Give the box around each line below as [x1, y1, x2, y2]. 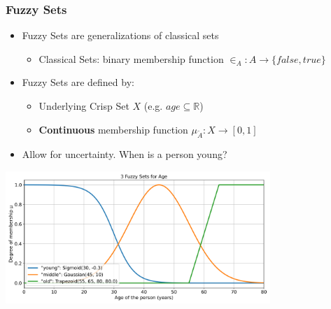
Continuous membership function [38, 122, 188, 136]
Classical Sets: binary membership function [38, 51, 224, 66]
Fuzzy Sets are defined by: [22, 75, 134, 89]
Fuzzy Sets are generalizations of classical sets [22, 28, 219, 43]
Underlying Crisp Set [38, 99, 129, 113]
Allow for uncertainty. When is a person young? [22, 147, 227, 161]
